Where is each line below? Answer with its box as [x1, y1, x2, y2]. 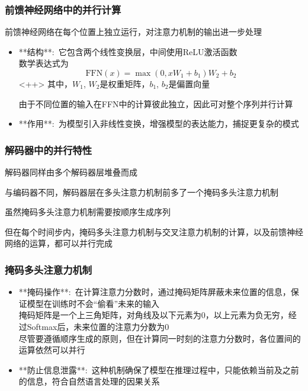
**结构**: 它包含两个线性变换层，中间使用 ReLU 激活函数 [18, 45, 238, 57]
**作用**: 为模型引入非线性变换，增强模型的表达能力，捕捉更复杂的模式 [18, 117, 299, 130]
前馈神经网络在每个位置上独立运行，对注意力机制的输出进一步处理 [5, 25, 262, 38]
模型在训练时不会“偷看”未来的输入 [27, 297, 160, 309]
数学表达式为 [18, 57, 69, 69]
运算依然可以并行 [18, 344, 85, 356]
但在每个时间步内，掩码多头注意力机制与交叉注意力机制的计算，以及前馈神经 [5, 225, 303, 238]
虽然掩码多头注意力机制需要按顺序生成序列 [5, 206, 171, 218]
